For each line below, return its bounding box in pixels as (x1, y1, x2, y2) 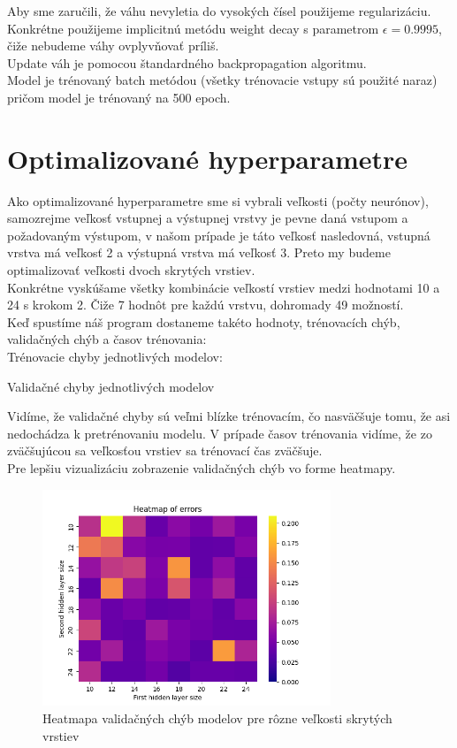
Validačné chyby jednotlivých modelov (7, 377, 215, 395)
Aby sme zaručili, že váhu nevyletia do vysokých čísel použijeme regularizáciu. (7, 2, 431, 19)
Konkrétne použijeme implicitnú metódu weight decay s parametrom (7, 19, 379, 37)
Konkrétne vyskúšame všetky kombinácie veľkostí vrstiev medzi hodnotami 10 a (7, 278, 440, 296)
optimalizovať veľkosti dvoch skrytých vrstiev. (7, 261, 255, 279)
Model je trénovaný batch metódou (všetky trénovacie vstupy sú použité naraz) (7, 71, 438, 89)
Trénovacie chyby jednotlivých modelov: (7, 347, 223, 366)
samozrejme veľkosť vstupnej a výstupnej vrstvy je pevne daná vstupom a (7, 209, 408, 227)
